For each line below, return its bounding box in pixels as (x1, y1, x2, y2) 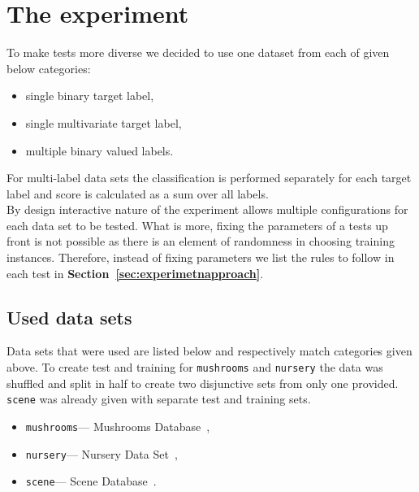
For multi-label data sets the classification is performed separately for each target (6, 169, 412, 186)
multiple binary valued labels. (25, 142, 174, 159)
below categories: (6, 59, 91, 76)
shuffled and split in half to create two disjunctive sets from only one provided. (6, 374, 399, 391)
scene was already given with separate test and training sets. (6, 390, 311, 407)
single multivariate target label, (25, 114, 182, 131)
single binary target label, (25, 87, 154, 104)
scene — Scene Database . (25, 472, 157, 490)
